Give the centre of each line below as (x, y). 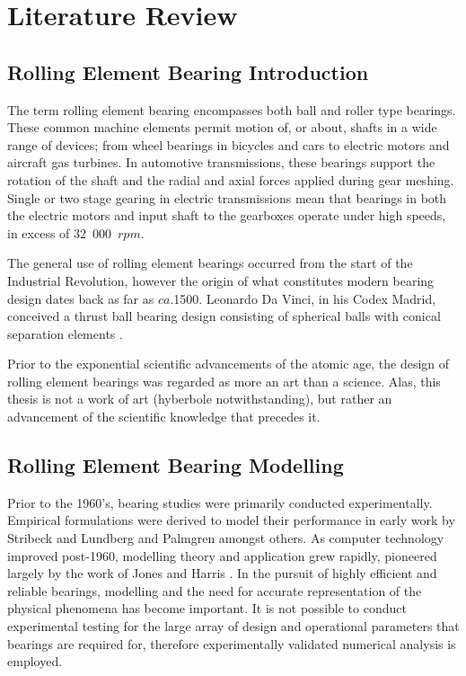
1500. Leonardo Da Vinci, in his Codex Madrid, (305, 298)
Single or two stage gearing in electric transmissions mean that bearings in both (227, 197)
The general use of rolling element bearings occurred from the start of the (210, 263)
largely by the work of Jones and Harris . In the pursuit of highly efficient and (222, 573)
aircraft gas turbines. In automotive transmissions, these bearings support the (221, 162)
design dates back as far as (81, 298)
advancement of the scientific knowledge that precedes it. (164, 417)
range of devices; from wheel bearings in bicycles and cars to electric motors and (229, 144)
